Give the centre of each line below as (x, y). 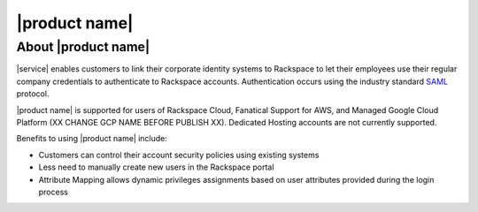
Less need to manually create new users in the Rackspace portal (156, 167)
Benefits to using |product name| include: (92, 139)
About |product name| (83, 47)
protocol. (33, 94)
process (53, 192)
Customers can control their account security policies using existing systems (179, 155)
